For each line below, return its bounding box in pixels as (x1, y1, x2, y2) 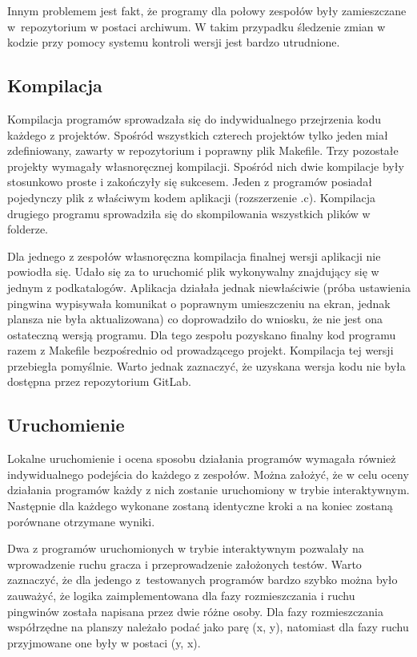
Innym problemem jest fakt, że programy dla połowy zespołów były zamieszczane (7, 2, 407, 18)
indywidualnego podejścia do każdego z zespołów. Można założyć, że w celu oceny (7, 465, 409, 482)
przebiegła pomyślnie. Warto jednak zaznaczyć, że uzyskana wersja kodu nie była (7, 357, 406, 374)
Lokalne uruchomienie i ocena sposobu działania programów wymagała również (7, 450, 396, 467)
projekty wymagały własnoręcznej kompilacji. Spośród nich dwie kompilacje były (7, 157, 404, 174)
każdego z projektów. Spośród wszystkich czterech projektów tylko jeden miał (7, 126, 388, 143)
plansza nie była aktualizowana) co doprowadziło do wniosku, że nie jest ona (7, 310, 383, 327)
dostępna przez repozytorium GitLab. (7, 373, 191, 390)
